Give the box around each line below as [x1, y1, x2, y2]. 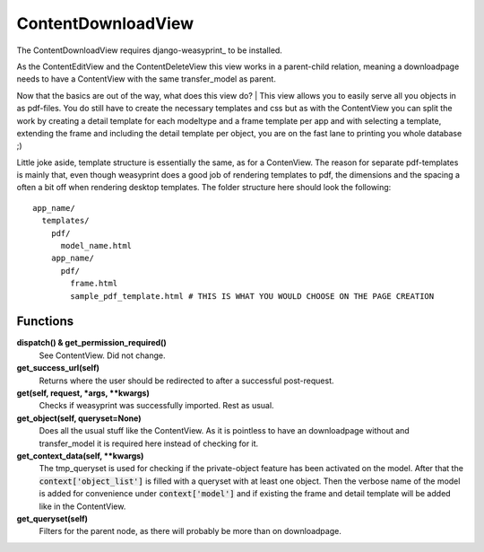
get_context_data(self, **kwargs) [16, 451, 144, 461]
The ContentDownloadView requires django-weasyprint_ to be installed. [16, 45, 282, 56]
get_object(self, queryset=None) [16, 413, 142, 424]
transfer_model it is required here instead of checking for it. [39, 438, 259, 449]
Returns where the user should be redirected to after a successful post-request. [39, 375, 334, 386]
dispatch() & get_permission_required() [16, 337, 168, 348]
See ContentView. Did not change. [39, 350, 166, 361]
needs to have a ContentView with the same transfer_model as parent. [16, 74, 277, 84]
